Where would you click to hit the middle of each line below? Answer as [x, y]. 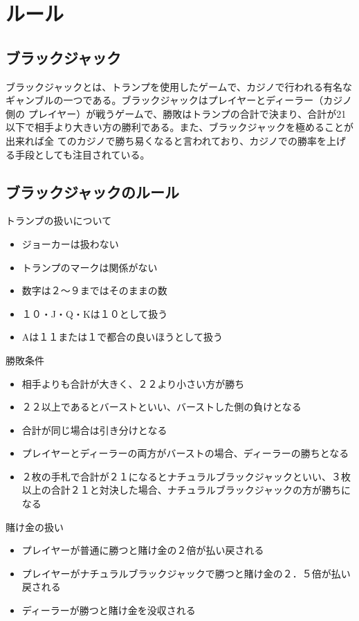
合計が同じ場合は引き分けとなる [94, 430]
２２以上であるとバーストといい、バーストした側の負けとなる [162, 407]
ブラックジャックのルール [92, 191]
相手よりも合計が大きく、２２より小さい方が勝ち [133, 383]
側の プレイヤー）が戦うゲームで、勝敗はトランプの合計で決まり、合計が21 [176, 113]
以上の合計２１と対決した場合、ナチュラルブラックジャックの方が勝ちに [186, 490]
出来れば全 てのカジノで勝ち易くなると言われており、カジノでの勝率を [166, 140]
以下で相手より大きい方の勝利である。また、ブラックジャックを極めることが [179, 127]
